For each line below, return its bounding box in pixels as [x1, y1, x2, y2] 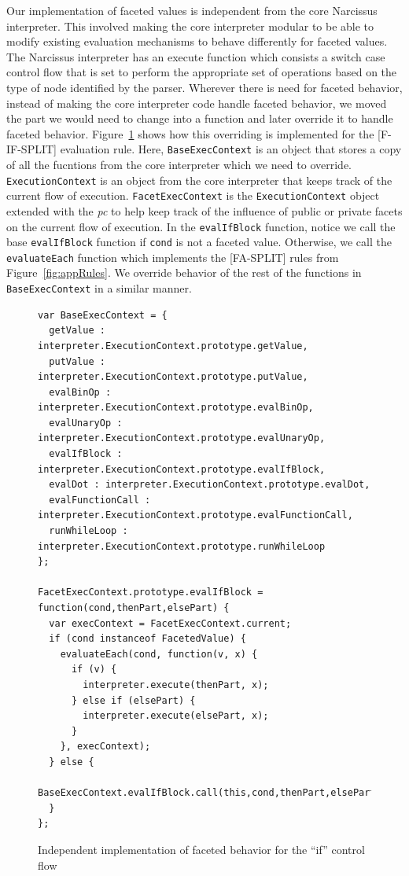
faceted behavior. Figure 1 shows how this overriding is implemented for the [6, 125, 374, 142]
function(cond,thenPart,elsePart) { [38, 602, 230, 613]
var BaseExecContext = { [38, 309, 168, 321]
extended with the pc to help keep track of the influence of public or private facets [6, 202, 403, 219]
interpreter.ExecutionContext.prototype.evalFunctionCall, [38, 510, 353, 521]
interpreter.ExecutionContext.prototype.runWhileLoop [38, 540, 326, 552]
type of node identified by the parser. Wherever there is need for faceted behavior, [6, 79, 403, 95]
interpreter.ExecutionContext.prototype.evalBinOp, [38, 402, 314, 414]
